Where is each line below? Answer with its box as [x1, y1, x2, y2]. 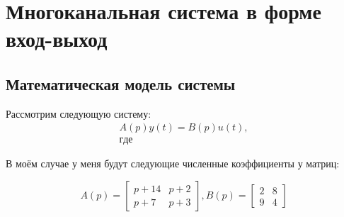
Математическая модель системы [6, 72, 236, 94]
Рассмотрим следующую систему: [6, 106, 151, 121]
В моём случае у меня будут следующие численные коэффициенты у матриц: [6, 156, 340, 171]
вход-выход [6, 24, 108, 53]
